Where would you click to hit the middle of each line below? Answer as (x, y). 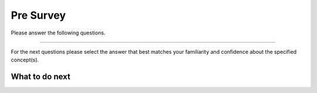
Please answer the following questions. (58, 33)
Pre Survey (38, 15)
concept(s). (25, 60)
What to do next (41, 77)
